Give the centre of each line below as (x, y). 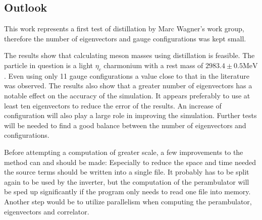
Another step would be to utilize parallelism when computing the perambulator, (128, 201)
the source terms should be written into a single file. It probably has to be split (127, 172)
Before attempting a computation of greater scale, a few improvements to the (124, 152)
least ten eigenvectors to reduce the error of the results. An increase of (113, 105)
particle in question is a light (48, 65)
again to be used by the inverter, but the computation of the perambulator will (127, 181)
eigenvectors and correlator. (47, 211)
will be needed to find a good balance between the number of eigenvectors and (125, 125)
